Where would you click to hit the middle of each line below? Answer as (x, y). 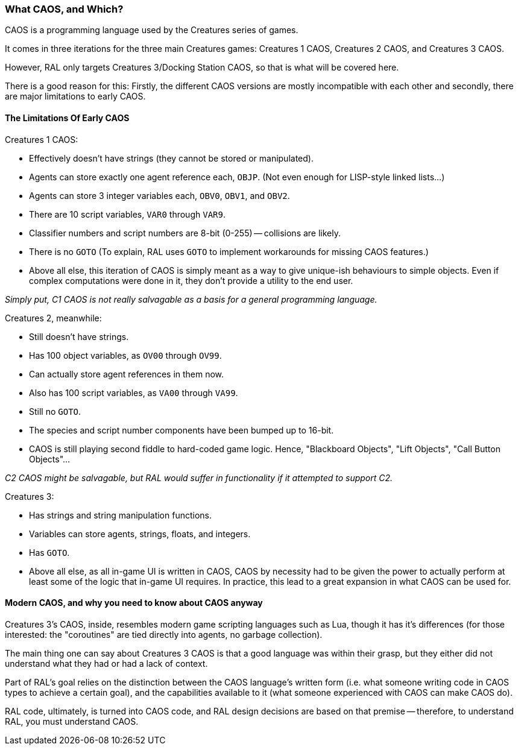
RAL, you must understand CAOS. (72, 721)
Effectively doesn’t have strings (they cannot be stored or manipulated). (171, 158)
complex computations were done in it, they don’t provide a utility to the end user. (191, 280)
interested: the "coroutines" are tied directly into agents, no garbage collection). (164, 634)
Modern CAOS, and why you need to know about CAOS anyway (134, 603)
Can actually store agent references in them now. (127, 374)
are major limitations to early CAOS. (75, 96)
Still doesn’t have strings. (79, 336)
